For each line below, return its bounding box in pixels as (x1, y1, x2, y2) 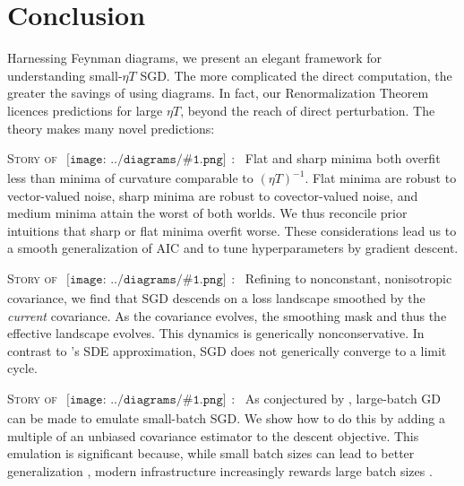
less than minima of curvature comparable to (7, 169, 253, 187)
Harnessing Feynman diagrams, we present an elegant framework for (7, 48, 382, 67)
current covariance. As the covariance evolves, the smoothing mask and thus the (7, 306, 447, 325)
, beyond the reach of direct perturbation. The (180, 100, 435, 119)
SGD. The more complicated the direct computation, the (140, 65, 452, 84)
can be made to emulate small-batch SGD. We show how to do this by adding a (7, 409, 445, 428)
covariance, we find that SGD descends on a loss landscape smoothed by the (7, 289, 425, 308)
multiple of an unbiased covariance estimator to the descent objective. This (7, 426, 419, 445)
